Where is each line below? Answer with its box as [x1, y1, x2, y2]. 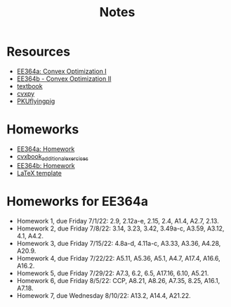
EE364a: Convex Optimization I [16, 67, 107, 75]
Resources [6, 44, 71, 60]
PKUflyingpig [16, 96, 55, 105]
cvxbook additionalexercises [16, 152, 88, 162]
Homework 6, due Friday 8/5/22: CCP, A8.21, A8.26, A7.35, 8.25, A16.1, [16, 276, 220, 285]
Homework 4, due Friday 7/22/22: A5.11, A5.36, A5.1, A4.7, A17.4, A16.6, [16, 254, 220, 262]
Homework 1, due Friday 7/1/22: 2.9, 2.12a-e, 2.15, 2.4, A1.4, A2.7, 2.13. [16, 216, 219, 225]
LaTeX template [16, 169, 62, 177]
